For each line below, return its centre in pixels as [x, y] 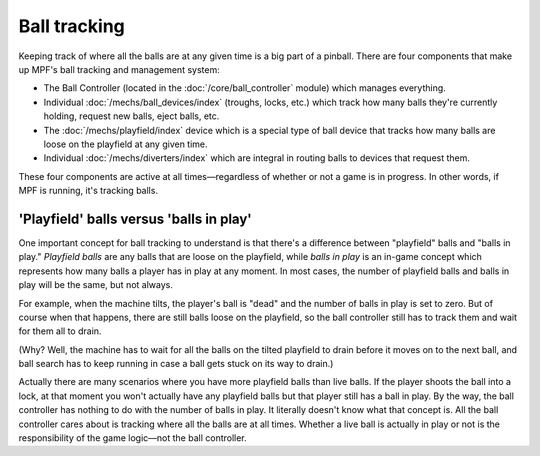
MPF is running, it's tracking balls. [88, 191]
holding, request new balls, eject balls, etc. [131, 116]
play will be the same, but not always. [96, 285]
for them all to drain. [60, 331]
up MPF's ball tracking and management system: [119, 69]
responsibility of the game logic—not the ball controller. [132, 438]
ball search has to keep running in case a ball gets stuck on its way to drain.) [176, 364]
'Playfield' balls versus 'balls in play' [135, 218]
